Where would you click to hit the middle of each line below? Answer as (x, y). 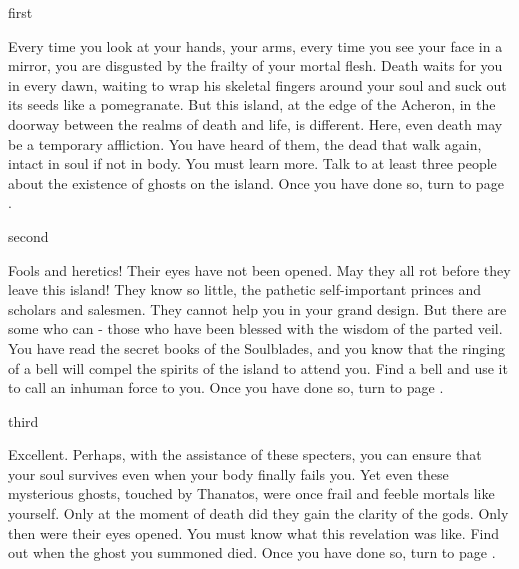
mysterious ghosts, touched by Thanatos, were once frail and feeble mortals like (251, 493)
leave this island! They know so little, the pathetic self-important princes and (244, 289)
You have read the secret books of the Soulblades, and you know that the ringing (256, 347)
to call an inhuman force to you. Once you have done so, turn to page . (226, 387)
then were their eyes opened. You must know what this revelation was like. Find (253, 532)
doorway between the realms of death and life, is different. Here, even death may (255, 123)
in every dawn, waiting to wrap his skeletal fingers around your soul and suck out (257, 84)
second (28, 235)
